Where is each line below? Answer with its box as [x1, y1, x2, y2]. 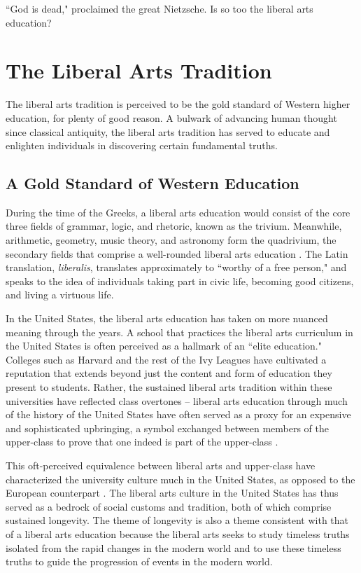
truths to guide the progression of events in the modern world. [6, 554, 273, 569]
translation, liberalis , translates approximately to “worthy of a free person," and [6, 260, 347, 275]
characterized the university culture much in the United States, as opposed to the [6, 471, 355, 486]
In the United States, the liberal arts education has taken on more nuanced [6, 311, 328, 326]
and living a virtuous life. [6, 287, 114, 302]
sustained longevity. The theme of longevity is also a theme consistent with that [6, 513, 349, 527]
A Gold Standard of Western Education [6, 172, 299, 194]
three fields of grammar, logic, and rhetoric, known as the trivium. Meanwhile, [6, 219, 342, 233]
